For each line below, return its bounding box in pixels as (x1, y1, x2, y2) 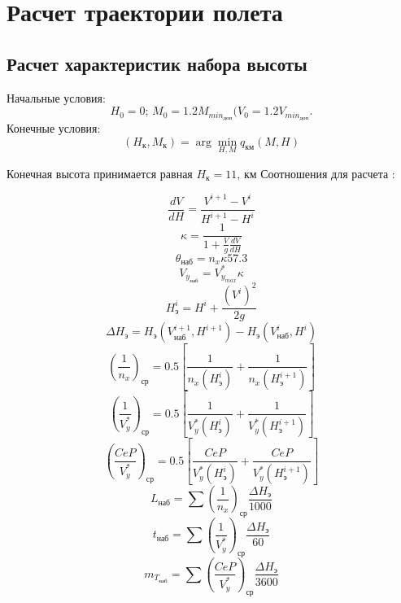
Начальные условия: (7, 89, 106, 106)
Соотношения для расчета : (260, 164, 395, 181)
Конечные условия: (7, 120, 101, 137)
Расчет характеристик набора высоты (7, 50, 307, 76)
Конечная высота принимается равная (7, 164, 193, 181)
